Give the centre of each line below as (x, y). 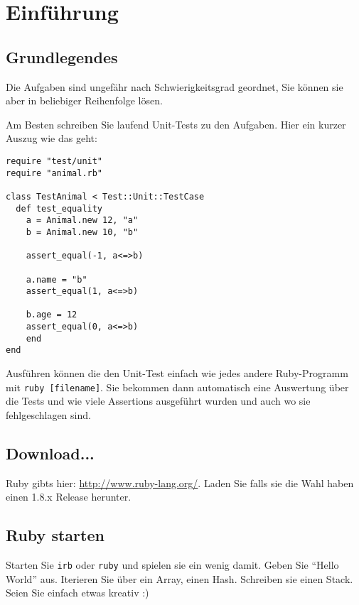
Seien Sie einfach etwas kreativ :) (77, 593)
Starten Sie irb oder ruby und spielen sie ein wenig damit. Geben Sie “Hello (172, 565)
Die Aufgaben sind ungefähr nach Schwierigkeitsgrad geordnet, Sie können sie (175, 86)
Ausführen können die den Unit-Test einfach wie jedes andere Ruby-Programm (177, 373)
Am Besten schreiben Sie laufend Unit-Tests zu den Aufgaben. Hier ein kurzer (176, 124)
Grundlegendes (62, 56)
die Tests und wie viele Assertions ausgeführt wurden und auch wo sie (158, 401)
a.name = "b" (57, 279)
